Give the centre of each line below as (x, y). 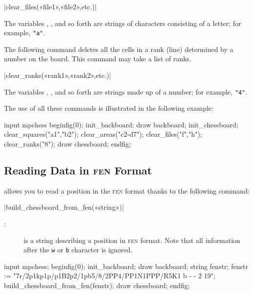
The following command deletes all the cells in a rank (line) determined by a (119, 49)
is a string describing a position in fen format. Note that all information (132, 240)
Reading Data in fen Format (78, 170)
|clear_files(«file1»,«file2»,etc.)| (50, 6)
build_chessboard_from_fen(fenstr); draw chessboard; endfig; (97, 285)
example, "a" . (25, 33)
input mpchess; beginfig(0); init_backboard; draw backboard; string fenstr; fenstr (126, 266)
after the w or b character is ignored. (78, 250)
